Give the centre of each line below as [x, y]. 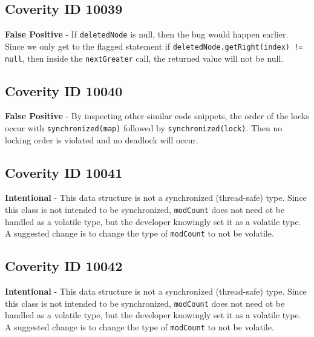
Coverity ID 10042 [64, 266]
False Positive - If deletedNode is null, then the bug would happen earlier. [147, 34]
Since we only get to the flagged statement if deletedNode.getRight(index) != [154, 46]
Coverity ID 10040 [64, 90]
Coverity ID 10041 [64, 172]
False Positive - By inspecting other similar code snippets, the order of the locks [157, 116]
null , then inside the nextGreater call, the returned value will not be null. [144, 58]
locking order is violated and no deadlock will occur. [102, 139]
